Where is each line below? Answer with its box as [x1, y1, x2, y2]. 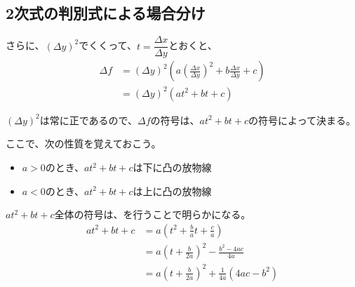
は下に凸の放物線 [133, 160, 212, 175]
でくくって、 [79, 38, 137, 53]
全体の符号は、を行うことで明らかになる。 [54, 207, 251, 222]
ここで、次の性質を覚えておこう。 [6, 136, 161, 151]
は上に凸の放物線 [133, 183, 212, 198]
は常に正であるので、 [39, 112, 138, 127]
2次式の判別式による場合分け [6, 2, 206, 24]
